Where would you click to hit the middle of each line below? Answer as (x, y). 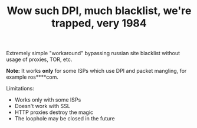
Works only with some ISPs (48, 100)
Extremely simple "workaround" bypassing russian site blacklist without (93, 53)
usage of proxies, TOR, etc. (39, 59)
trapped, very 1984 (99, 23)
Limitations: (20, 89)
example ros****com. (32, 77)
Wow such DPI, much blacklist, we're (99, 11)
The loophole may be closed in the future (65, 119)
